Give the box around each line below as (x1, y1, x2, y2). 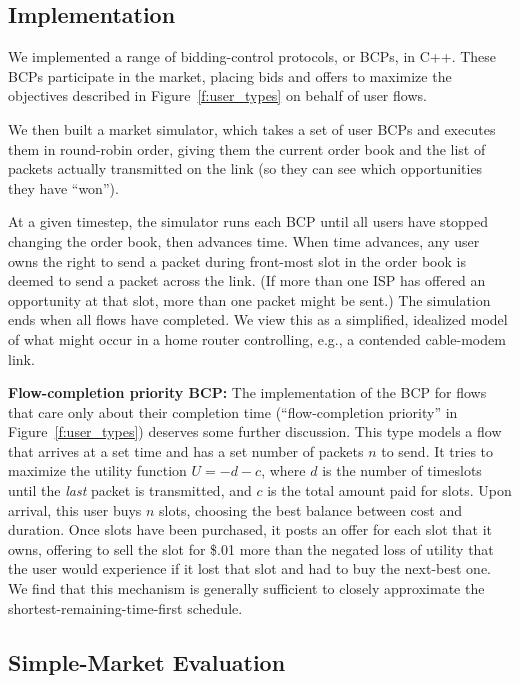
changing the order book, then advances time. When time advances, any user (8, 230, 480, 251)
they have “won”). (8, 177, 119, 198)
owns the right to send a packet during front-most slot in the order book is (8, 250, 466, 271)
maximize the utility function (8, 460, 187, 481)
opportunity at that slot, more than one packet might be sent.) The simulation (8, 289, 491, 310)
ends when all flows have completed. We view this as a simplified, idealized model (8, 309, 508, 330)
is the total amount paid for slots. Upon (267, 480, 512, 501)
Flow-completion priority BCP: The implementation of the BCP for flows (8, 382, 487, 403)
